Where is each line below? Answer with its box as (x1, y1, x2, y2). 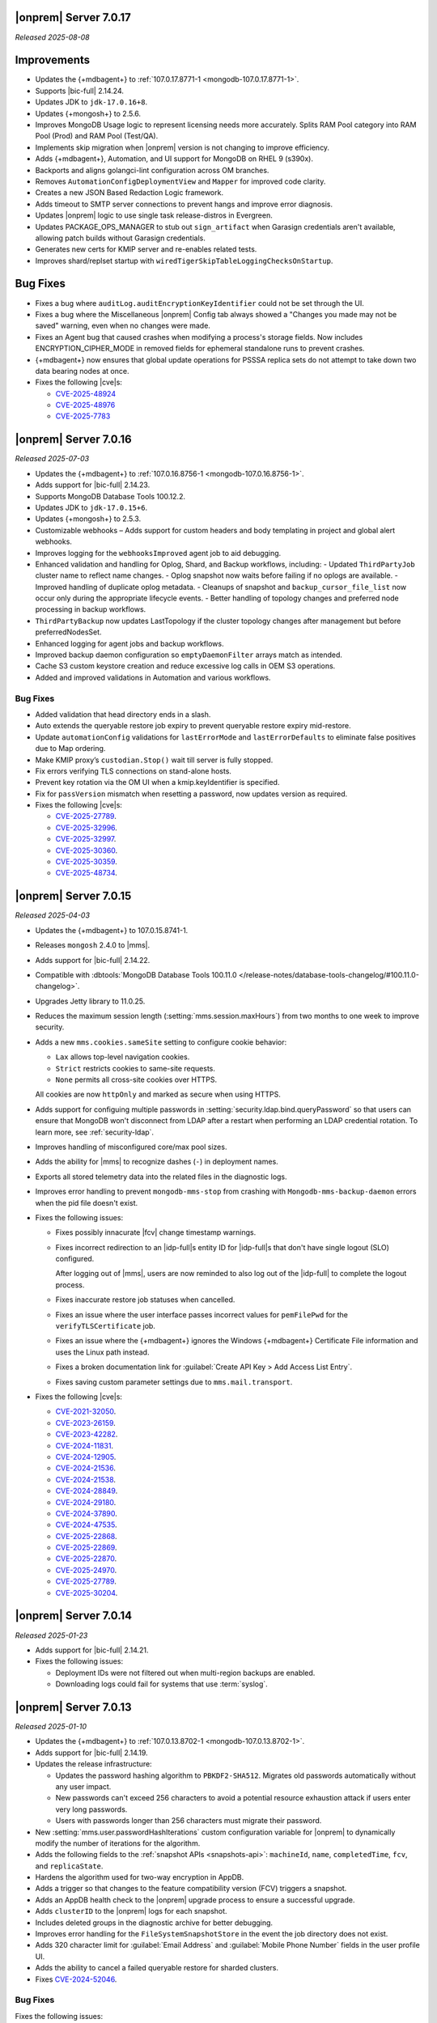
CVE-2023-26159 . (55, 1418, 117, 1427)
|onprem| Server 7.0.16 (15, 433, 133, 447)
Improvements (15, 53, 91, 67)
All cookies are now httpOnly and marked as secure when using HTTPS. (35, 1089, 281, 1100)
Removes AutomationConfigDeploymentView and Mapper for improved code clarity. (35, 176, 326, 186)
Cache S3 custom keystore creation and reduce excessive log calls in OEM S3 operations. (35, 661, 336, 671)
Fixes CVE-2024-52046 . (35, 1974, 117, 1984)
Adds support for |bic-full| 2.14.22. (35, 955, 151, 965)
